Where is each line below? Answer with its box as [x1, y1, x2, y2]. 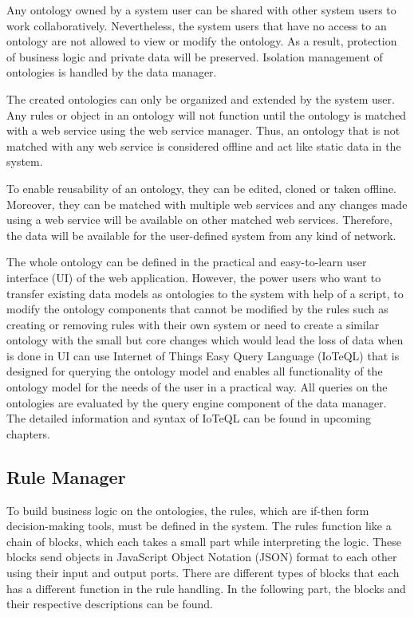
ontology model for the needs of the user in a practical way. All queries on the [6, 379, 388, 395]
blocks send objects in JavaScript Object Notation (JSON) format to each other [6, 548, 397, 565]
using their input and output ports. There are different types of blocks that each [6, 564, 400, 581]
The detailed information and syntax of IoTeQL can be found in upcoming [6, 410, 371, 426]
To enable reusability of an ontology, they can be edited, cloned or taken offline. [6, 179, 397, 196]
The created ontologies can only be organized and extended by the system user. [6, 90, 395, 107]
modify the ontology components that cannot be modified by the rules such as [6, 301, 388, 317]
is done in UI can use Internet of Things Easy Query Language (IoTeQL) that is [6, 347, 400, 364]
